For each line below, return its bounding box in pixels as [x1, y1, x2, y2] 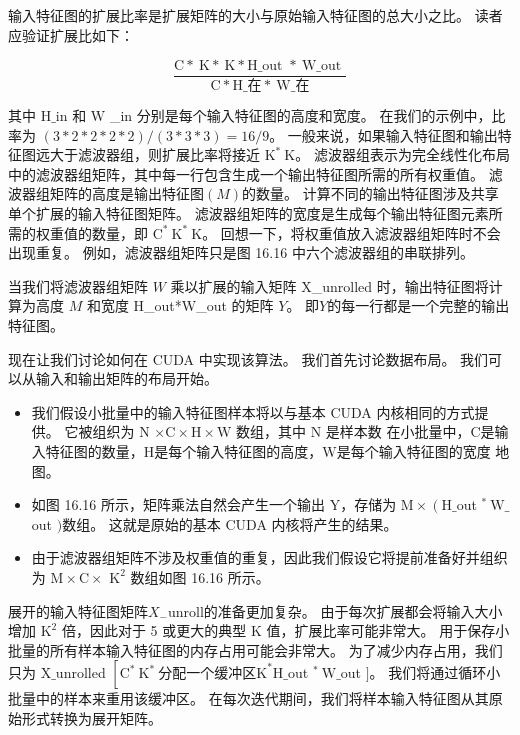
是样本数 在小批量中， [325, 421, 471, 442]
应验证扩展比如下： [8, 24, 134, 45]
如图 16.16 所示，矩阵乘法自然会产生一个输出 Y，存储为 [31, 494, 397, 515]
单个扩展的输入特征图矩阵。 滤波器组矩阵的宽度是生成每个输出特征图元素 [8, 203, 489, 224]
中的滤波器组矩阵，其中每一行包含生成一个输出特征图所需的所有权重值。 [8, 163, 484, 184]
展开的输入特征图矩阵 [8, 600, 148, 621]
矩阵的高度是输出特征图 [49, 183, 204, 204]
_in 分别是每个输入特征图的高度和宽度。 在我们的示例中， [109, 105, 492, 126]
